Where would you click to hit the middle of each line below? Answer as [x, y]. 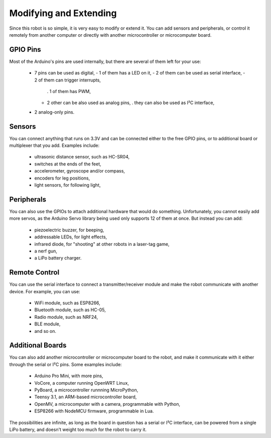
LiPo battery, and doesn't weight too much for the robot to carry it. [78, 429]
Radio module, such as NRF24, [66, 317]
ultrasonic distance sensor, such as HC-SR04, [82, 157]
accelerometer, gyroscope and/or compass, [80, 171]
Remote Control [34, 272]
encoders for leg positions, [62, 178]
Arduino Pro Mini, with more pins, [69, 376]
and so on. [45, 331]
